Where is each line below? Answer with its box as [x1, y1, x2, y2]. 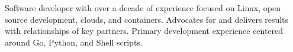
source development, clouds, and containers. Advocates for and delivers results [5, 13, 289, 25]
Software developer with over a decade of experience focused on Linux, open [5, 2, 281, 13]
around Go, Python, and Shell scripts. [5, 36, 143, 48]
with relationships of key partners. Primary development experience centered [5, 25, 284, 37]
